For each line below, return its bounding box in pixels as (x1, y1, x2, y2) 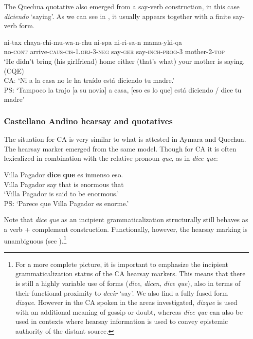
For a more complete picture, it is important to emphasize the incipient (15, 259, 229, 269)
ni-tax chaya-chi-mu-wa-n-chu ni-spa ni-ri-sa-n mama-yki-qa (4, 37, 182, 47)
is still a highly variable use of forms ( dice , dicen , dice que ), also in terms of (15, 278, 240, 288)
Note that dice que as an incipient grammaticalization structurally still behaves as (4, 214, 248, 225)
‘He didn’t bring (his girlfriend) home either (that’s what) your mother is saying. (4, 56, 245, 66)
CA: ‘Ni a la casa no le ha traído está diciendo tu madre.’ (4, 75, 175, 85)
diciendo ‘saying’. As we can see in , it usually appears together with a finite (4, 11, 231, 21)
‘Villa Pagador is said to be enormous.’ (4, 188, 119, 199)
